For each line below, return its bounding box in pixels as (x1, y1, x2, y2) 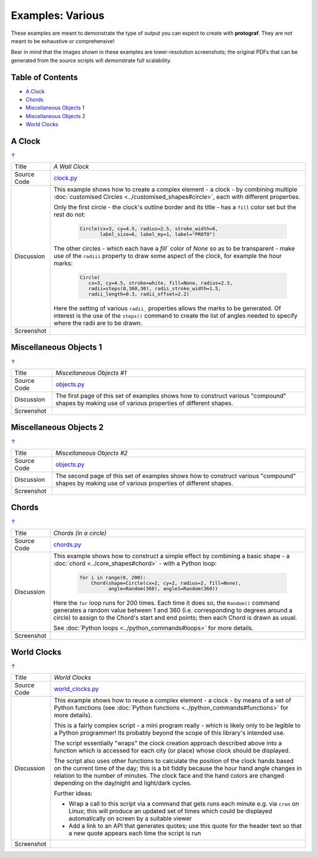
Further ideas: (54, 789, 93, 797)
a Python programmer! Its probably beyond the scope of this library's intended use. (54, 729, 285, 737)
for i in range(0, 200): (79, 574, 147, 581)
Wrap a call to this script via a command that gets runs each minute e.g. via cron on (68, 800, 300, 808)
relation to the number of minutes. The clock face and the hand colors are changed (54, 771, 284, 780)
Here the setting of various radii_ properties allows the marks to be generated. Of (54, 304, 281, 312)
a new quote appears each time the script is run (68, 829, 201, 838)
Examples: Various (11, 9, 105, 22)
